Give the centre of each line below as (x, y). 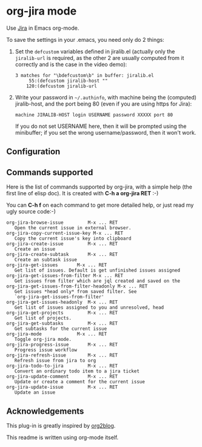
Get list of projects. (43, 318)
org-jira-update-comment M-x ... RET (62, 377)
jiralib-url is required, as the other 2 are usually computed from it (99, 58)
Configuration (33, 152)
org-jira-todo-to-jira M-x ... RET (62, 366)
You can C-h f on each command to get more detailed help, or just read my (100, 205)
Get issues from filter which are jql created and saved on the (97, 281)
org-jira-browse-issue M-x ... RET (62, 223)
